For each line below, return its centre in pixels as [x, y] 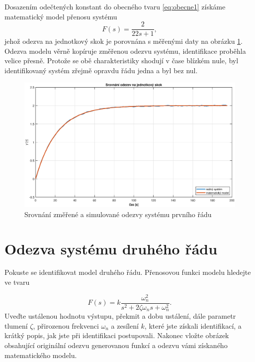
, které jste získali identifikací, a [193, 325]
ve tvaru [17, 282]
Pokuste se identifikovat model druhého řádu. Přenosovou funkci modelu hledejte [128, 272]
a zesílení [125, 325]
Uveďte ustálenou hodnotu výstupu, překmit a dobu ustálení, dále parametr [120, 316]
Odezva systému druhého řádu [111, 248]
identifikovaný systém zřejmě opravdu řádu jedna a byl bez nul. [101, 70]
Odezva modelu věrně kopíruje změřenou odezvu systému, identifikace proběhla [125, 51]
